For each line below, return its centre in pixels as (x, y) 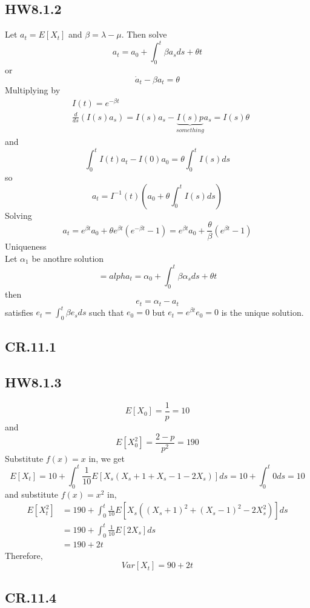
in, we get (107, 458)
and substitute (32, 494)
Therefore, (24, 555)
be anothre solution (68, 258)
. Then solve (144, 34)
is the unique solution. (262, 312)
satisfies (19, 312)
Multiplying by (33, 90)
